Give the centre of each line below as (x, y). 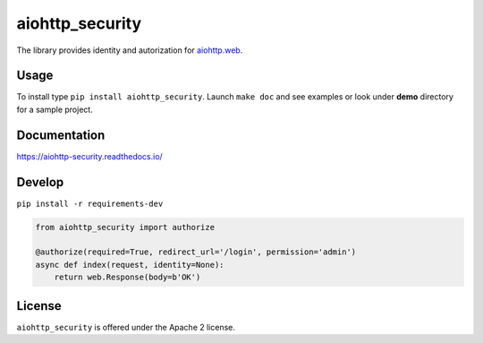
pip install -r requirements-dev (90, 203)
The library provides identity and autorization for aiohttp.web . (130, 50)
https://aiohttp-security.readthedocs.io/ (89, 156)
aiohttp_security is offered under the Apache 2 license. (126, 327)
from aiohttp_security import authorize (125, 227)
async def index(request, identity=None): (130, 265)
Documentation (61, 135)
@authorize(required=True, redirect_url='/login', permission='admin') (196, 252)
